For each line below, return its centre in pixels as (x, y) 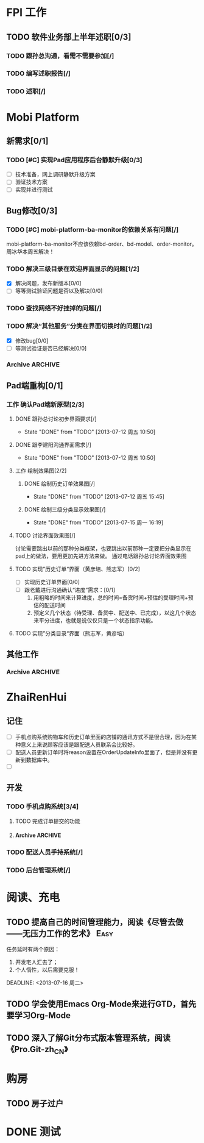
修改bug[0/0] (32, 340)
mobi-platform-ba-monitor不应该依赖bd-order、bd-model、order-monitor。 (102, 244)
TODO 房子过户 (35, 1103)
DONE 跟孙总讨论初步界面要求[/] (56, 419)
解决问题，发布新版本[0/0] (48, 283)
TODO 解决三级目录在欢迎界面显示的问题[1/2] (73, 269)
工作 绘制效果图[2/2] (41, 471)
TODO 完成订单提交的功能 (47, 821)
